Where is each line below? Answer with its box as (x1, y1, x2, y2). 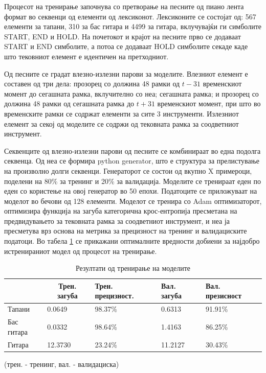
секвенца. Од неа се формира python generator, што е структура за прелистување (4, 155, 260, 166)
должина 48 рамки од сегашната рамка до (4, 98, 135, 109)
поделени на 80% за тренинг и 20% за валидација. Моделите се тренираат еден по (4, 175, 261, 186)
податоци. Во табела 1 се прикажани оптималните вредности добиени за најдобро (4, 236, 260, 246)
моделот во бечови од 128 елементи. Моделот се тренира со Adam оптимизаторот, (4, 195, 262, 206)
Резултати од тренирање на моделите (75, 263, 191, 273)
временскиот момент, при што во (157, 98, 261, 109)
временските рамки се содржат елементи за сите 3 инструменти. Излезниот (4, 108, 239, 119)
